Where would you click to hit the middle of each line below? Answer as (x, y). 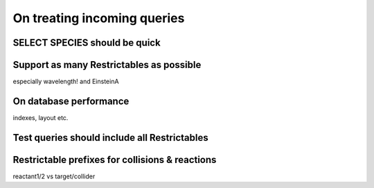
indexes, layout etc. (41, 117)
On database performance (71, 101)
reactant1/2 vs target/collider (54, 176)
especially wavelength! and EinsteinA (66, 82)
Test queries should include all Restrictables (110, 138)
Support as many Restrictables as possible (107, 65)
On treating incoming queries (99, 18)
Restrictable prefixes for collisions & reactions (115, 160)
